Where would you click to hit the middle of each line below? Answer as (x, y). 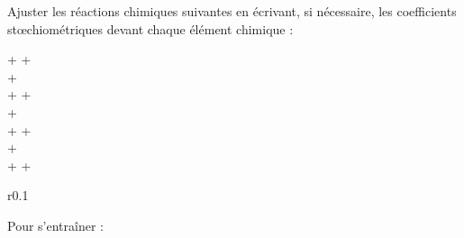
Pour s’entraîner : (55, 225)
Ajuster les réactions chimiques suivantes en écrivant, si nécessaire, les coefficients (232, 11)
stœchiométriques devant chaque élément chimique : (150, 28)
